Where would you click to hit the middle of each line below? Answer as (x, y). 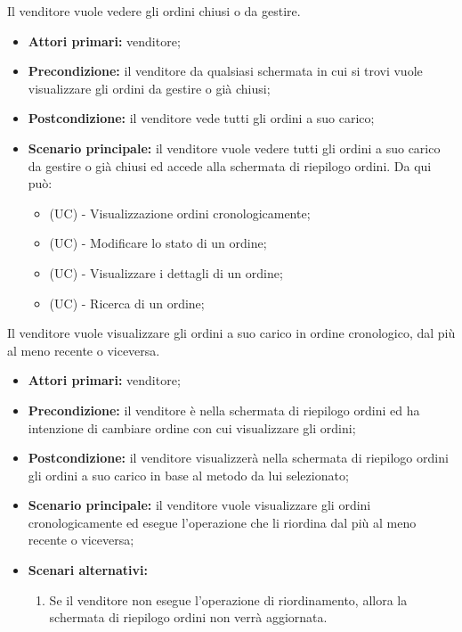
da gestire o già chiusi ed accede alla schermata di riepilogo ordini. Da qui (230, 165)
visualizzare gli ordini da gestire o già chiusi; (149, 88)
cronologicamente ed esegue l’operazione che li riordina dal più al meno (222, 522)
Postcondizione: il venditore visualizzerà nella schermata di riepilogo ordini (238, 458)
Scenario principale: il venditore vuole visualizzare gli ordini (199, 505)
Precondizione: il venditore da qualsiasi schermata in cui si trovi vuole (225, 71)
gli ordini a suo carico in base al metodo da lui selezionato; (188, 475)
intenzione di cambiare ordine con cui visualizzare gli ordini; (192, 427)
